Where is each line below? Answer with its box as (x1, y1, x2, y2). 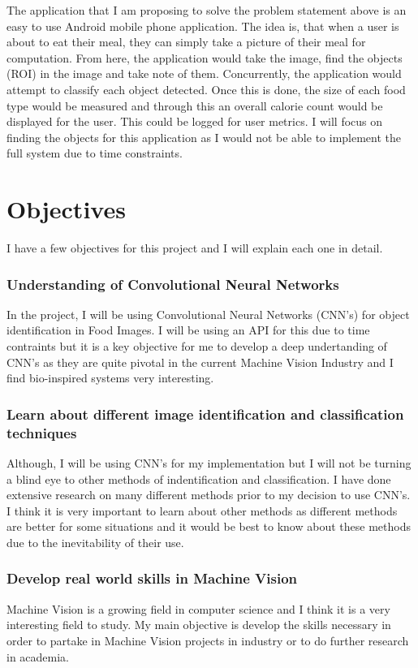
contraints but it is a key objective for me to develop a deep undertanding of (6, 338, 387, 355)
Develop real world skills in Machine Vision (6, 568, 298, 588)
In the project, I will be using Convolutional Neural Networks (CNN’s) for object (6, 305, 410, 322)
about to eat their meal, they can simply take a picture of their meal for (6, 33, 366, 50)
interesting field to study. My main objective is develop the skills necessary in (6, 616, 391, 633)
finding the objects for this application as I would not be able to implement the (6, 128, 402, 145)
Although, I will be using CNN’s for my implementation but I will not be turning (6, 454, 412, 471)
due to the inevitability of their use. (6, 533, 184, 550)
